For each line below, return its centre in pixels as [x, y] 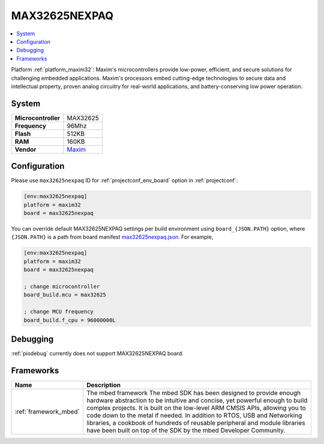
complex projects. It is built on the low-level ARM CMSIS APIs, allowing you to [196, 407]
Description [103, 385]
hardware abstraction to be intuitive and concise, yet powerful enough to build [197, 400]
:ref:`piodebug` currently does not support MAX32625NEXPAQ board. [97, 354]
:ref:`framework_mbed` [47, 412]
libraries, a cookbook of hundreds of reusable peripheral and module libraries [196, 422]
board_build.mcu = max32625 [65, 295]
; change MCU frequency [59, 312]
